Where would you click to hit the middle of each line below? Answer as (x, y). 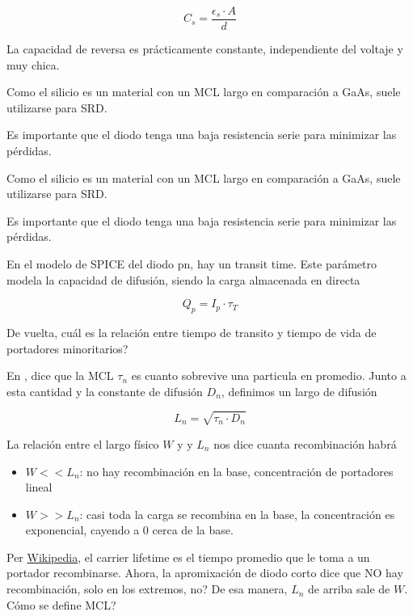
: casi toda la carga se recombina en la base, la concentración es (237, 514)
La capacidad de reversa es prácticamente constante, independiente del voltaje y (205, 49)
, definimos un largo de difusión (299, 391)
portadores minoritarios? (67, 348)
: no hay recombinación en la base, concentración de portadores (236, 471)
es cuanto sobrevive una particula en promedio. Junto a (269, 376)
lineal (39, 487)
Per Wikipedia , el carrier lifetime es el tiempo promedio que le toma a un (188, 557)
